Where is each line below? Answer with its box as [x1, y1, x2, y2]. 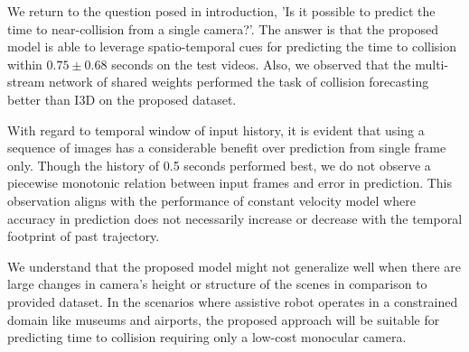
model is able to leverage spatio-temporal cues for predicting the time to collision [7, 37, 457, 56]
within [7, 54, 42, 73]
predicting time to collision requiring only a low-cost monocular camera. [7, 328, 407, 347]
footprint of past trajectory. [7, 227, 160, 245]
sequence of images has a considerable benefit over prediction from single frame [7, 138, 446, 157]
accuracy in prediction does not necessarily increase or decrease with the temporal [7, 208, 463, 227]
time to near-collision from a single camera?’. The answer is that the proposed [7, 19, 438, 38]
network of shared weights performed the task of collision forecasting [48, 72, 429, 91]
